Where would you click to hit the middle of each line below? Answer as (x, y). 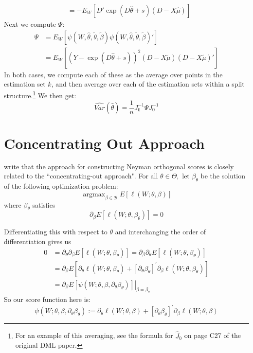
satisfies (44, 204)
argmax (94, 194)
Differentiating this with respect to (56, 232)
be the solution (223, 176)
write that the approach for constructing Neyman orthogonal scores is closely (119, 166)
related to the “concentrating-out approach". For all (81, 176)
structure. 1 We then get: (40, 94)
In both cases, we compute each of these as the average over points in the (113, 74)
